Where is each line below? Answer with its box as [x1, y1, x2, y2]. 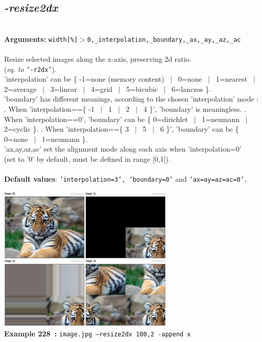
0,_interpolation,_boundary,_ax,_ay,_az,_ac [87, 36, 241, 43]
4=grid [91, 83, 113, 94]
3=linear [50, 83, 77, 94]
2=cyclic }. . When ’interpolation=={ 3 [4, 124, 129, 134]
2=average [4, 83, 37, 94]
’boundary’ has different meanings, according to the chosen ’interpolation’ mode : [4, 93, 259, 104]
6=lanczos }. [172, 83, 211, 94]
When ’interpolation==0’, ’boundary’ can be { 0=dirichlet [4, 113, 188, 124]
